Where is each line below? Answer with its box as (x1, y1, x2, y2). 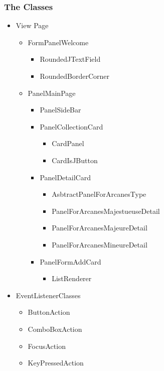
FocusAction (28, 340, 66, 351)
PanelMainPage (28, 87, 76, 98)
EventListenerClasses (16, 290, 81, 300)
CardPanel (52, 138, 84, 149)
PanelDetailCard (40, 172, 91, 182)
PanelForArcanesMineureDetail (52, 239, 147, 250)
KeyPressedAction (28, 357, 84, 368)
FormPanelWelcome (28, 37, 89, 47)
